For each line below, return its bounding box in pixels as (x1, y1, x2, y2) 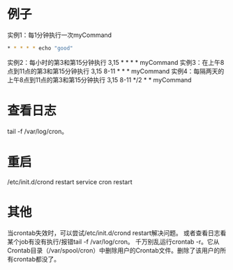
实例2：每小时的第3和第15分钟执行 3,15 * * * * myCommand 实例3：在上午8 (7, 58, 225, 66)
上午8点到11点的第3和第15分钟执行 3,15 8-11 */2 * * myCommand (7, 75, 192, 84)
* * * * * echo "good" (7, 45, 73, 52)
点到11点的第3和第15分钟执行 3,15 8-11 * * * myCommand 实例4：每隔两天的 (7, 67, 225, 75)
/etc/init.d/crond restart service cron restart (7, 177, 133, 186)
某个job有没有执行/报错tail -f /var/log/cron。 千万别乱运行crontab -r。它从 (7, 237, 220, 246)
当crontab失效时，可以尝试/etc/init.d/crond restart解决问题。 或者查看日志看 (7, 228, 227, 237)
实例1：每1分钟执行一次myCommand (7, 31, 112, 39)
